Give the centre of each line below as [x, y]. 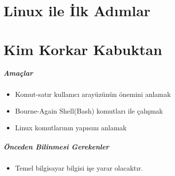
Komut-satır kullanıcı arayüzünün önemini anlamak [93, 94]
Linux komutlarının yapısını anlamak [71, 127]
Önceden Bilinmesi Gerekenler [56, 146]
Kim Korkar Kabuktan [83, 49]
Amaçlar [18, 73]
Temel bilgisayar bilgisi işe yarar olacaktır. [79, 167]
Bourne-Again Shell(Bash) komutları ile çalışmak [89, 110]
